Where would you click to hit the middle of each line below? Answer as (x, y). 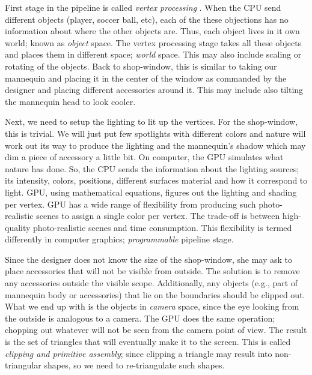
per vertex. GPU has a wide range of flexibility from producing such (130, 204)
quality (18, 227)
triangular (23, 365)
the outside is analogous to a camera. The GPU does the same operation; (140, 318)
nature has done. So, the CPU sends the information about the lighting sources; (152, 168)
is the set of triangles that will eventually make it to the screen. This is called (148, 342)
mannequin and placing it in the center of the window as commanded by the (146, 78)
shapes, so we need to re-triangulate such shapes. (134, 365)
